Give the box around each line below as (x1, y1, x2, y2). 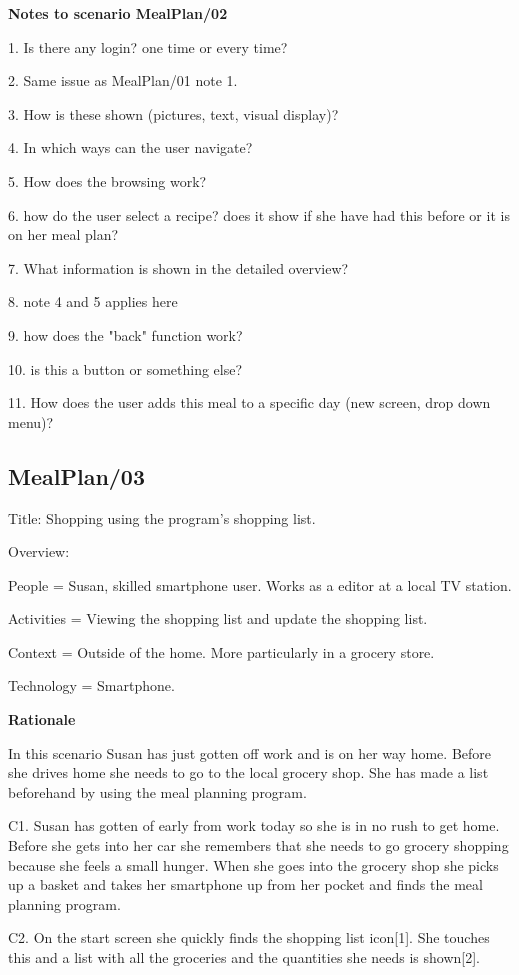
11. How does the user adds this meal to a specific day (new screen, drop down (8, 392, 491, 413)
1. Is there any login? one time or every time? (8, 36, 288, 57)
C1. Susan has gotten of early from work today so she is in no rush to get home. (8, 815, 500, 836)
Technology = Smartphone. (8, 675, 175, 696)
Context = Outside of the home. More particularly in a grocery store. (8, 641, 435, 662)
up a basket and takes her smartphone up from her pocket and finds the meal (8, 874, 483, 895)
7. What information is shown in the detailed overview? (8, 257, 349, 278)
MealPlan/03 (8, 460, 146, 491)
